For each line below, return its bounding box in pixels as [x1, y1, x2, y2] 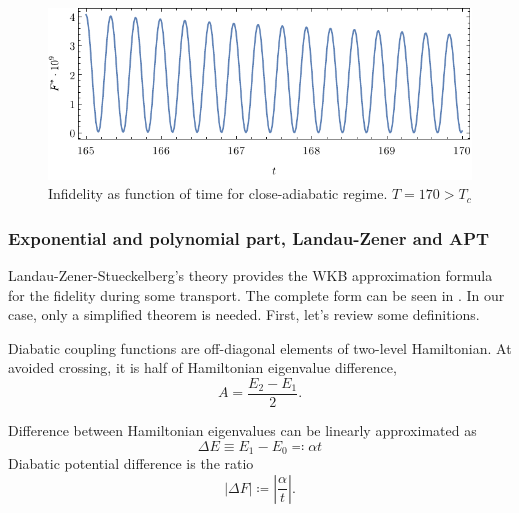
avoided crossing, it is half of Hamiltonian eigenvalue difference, [8, 357, 397, 378]
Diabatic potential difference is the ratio [8, 453, 254, 474]
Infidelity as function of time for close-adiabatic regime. [48, 183, 388, 204]
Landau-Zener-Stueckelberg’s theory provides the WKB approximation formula [8, 264, 493, 285]
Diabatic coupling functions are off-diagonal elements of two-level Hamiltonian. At [8, 337, 512, 358]
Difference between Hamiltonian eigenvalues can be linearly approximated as [8, 419, 477, 440]
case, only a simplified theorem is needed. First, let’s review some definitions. [8, 304, 480, 325]
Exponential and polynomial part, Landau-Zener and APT [8, 225, 490, 250]
